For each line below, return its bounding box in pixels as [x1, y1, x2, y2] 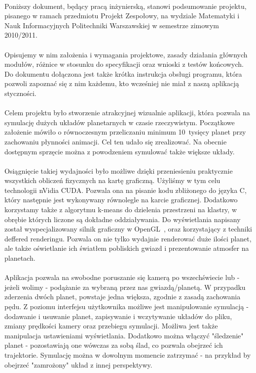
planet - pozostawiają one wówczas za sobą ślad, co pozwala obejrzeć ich [4, 340, 223, 350]
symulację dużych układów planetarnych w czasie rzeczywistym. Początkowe [4, 117, 235, 127]
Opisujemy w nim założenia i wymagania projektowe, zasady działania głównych [4, 49, 248, 59]
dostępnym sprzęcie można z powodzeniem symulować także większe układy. [4, 146, 235, 156]
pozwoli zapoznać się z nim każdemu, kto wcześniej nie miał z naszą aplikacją [4, 78, 239, 89]
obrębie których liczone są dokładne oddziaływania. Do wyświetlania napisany [4, 214, 241, 224]
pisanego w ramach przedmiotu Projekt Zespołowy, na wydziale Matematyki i [4, 10, 240, 21]
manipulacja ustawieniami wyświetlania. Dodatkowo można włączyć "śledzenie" [4, 330, 244, 340]
